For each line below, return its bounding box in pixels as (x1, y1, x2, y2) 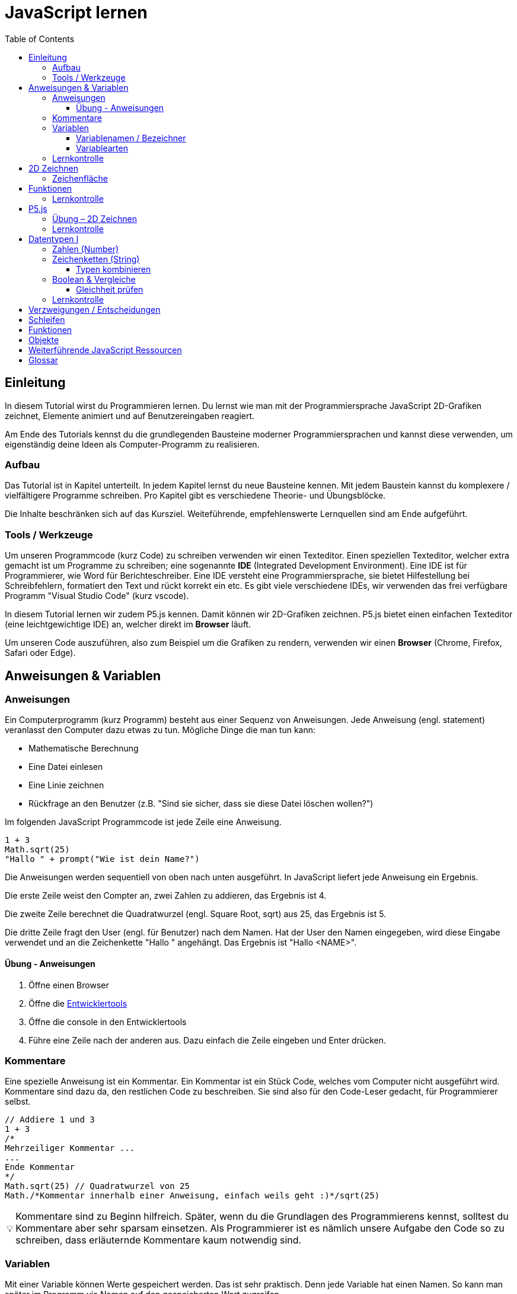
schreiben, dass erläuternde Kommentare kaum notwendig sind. (15, 1234, 302, 1247)
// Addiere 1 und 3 (5, 1115, 95, 1125)
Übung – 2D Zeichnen (52, 213, 137, 224)
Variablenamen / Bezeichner (76, 132, 186, 143)
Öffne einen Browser (28, 979, 109, 990)
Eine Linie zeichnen (28, 780, 104, 791)
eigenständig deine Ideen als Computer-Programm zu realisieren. (5, 439, 260, 449)
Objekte (28, 334, 59, 345)
